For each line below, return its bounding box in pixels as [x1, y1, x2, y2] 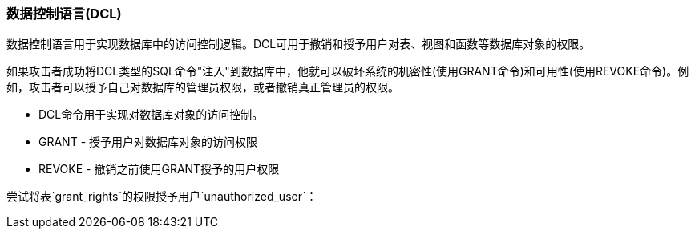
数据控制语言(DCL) [6, 6, 122, 22]
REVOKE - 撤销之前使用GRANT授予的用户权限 [38, 162, 280, 176]
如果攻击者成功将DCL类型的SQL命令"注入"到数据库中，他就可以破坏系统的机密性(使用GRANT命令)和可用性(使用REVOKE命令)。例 [6, 64, 689, 79]
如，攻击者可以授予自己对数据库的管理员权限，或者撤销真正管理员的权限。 [6, 80, 399, 95]
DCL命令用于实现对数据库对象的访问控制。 [38, 107, 264, 122]
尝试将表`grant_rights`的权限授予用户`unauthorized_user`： [6, 189, 317, 204]
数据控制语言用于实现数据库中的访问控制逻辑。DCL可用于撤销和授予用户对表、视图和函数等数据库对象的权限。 [6, 37, 591, 51]
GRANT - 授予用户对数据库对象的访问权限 [38, 135, 258, 149]
